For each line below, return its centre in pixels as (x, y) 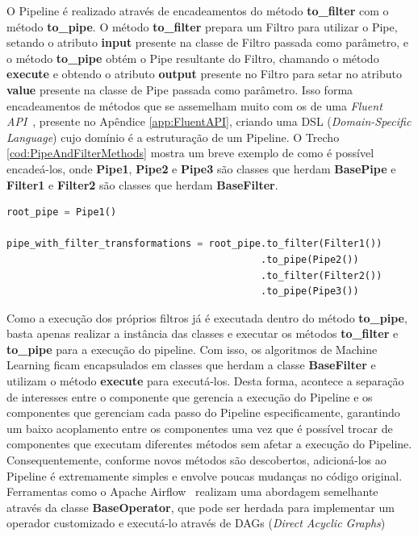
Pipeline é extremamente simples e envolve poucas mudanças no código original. (205, 475)
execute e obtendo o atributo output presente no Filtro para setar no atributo (204, 74)
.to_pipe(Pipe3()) (309, 291)
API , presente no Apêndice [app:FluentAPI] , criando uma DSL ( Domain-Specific (209, 121)
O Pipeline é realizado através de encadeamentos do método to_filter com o (198, 10)
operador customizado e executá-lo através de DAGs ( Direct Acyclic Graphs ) (196, 523)
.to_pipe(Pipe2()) (309, 259)
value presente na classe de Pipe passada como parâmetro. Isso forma (180, 89)
